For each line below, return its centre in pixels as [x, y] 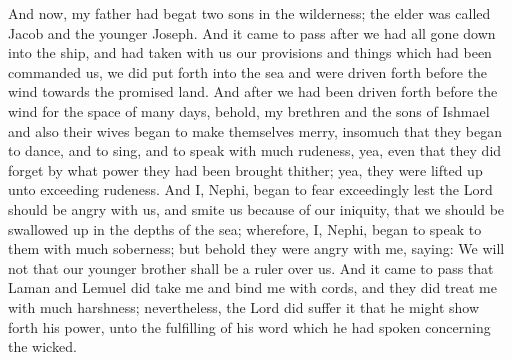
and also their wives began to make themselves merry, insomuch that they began [255, 130]
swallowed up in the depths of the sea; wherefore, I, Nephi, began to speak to [245, 228]
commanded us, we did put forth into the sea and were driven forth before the [248, 71]
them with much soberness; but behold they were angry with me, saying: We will [256, 248]
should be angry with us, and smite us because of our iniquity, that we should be [256, 208]
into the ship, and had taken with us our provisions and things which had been [250, 52]
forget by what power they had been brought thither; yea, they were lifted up [245, 169]
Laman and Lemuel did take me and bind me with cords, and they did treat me [252, 287]
